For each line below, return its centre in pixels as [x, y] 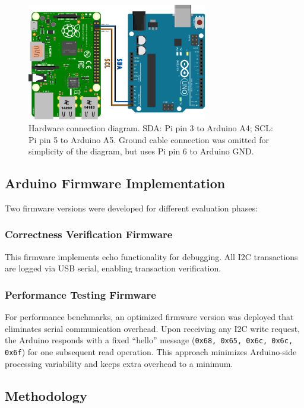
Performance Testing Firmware [80, 294]
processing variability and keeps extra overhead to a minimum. [119, 363]
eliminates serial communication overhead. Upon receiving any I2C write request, [153, 328]
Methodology [46, 395]
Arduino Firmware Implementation [115, 183]
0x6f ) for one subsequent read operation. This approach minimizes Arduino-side [151, 351]
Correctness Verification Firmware [89, 234]
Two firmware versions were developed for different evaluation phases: [131, 208]
